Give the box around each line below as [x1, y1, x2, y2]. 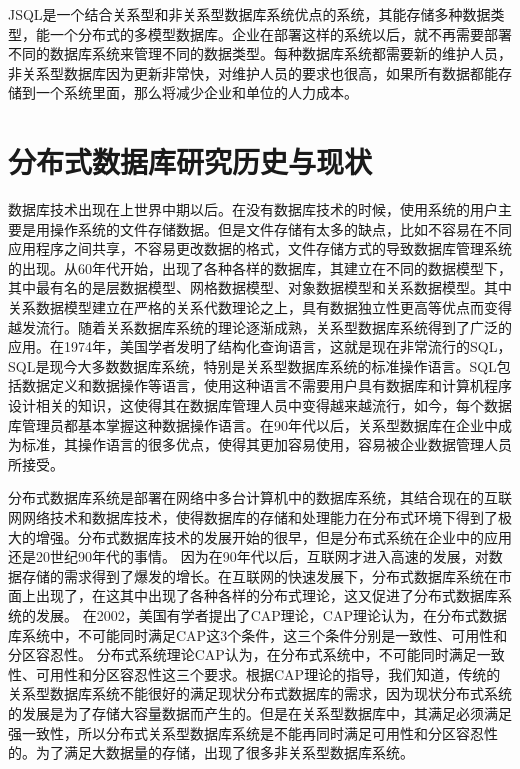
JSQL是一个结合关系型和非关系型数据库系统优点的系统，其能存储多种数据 [8, 4, 491, 24]
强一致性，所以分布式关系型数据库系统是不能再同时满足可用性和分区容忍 [8, 722, 484, 743]
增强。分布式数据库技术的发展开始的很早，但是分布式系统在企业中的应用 [35, 526, 512, 547]
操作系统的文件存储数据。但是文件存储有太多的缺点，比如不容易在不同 [49, 218, 512, 239]
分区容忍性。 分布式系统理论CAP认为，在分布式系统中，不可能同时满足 [8, 644, 477, 665]
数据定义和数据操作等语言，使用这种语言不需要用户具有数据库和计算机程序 [21, 375, 512, 396]
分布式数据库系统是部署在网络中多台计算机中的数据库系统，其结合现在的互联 [8, 487, 512, 508]
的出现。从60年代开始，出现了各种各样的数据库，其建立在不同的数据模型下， [8, 257, 512, 278]
